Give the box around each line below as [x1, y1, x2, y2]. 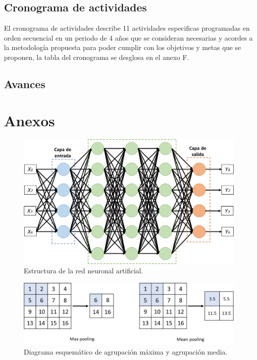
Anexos [4, 110, 55, 130]
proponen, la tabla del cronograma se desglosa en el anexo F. [4, 51, 189, 62]
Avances [4, 76, 46, 91]
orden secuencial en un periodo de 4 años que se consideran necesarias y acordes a [4, 32, 253, 43]
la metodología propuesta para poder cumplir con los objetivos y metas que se [4, 42, 241, 52]
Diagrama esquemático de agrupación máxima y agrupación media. [24, 347, 228, 357]
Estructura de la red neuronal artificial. [24, 265, 143, 276]
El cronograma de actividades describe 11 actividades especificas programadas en [4, 23, 250, 33]
